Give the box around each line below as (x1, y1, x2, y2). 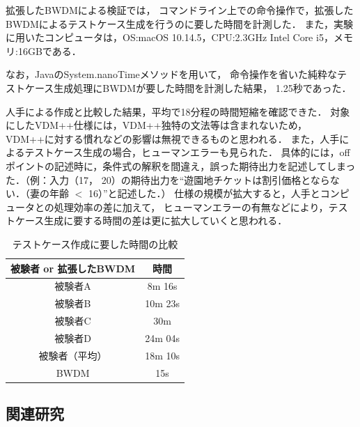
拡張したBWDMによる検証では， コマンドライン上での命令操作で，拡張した (6, 3, 354, 17)
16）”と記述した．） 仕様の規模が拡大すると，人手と (88, 186, 320, 201)
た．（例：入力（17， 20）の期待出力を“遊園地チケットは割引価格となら (6, 172, 330, 187)
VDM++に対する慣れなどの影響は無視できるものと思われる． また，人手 (6, 131, 340, 146)
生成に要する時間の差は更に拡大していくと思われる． (44, 213, 288, 228)
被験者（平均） (38, 348, 107, 362)
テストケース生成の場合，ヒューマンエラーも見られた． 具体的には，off (24, 145, 350, 160)
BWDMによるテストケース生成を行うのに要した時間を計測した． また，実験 (6, 16, 354, 31)
